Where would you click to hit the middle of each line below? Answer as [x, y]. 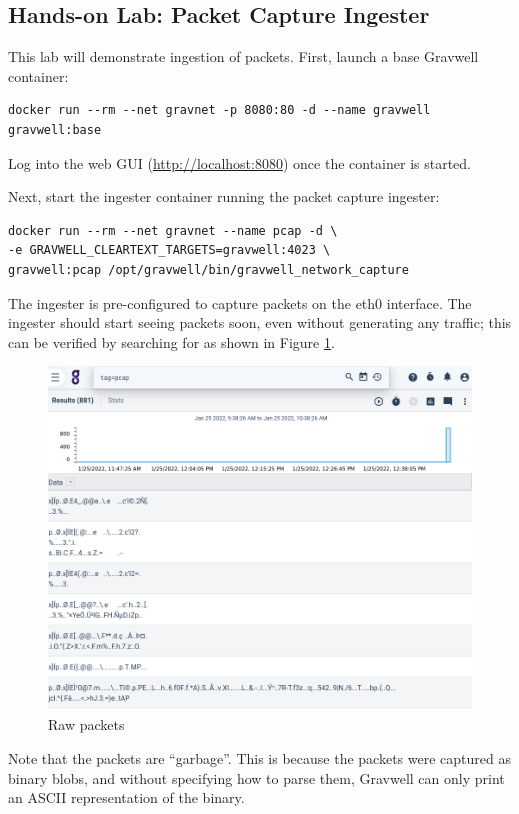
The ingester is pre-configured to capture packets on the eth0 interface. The [240, 302]
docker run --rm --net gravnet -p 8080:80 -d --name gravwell [219, 110]
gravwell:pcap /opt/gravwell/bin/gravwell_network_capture [208, 269]
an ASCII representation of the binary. [126, 797]
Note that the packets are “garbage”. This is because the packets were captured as [259, 758]
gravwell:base [55, 129]
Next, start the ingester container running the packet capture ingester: [224, 196]
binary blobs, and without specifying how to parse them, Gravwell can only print [256, 777]
